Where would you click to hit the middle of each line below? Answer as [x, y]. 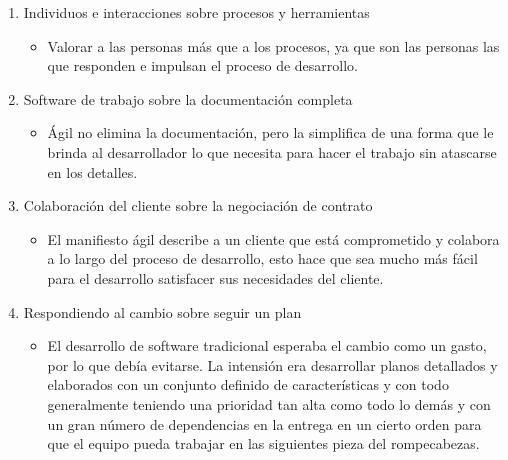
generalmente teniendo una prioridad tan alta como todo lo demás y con [269, 403]
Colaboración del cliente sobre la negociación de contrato [198, 205]
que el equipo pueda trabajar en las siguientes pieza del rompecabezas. [263, 443]
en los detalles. [92, 171]
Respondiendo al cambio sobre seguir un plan [162, 311]
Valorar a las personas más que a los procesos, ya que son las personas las [273, 45]
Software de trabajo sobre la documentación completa [188, 98]
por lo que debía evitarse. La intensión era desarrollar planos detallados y [272, 364]
